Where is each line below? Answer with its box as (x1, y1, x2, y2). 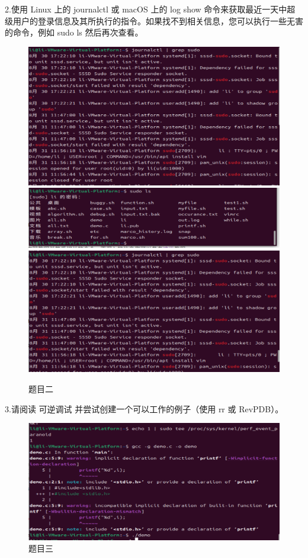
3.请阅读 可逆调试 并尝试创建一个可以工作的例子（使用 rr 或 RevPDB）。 (5, 402, 284, 415)
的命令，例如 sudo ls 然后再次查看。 (5, 26, 143, 39)
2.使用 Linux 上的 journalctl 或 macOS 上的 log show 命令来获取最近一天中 (5, 3, 287, 15)
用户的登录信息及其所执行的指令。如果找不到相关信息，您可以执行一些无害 (12, 14, 303, 27)
